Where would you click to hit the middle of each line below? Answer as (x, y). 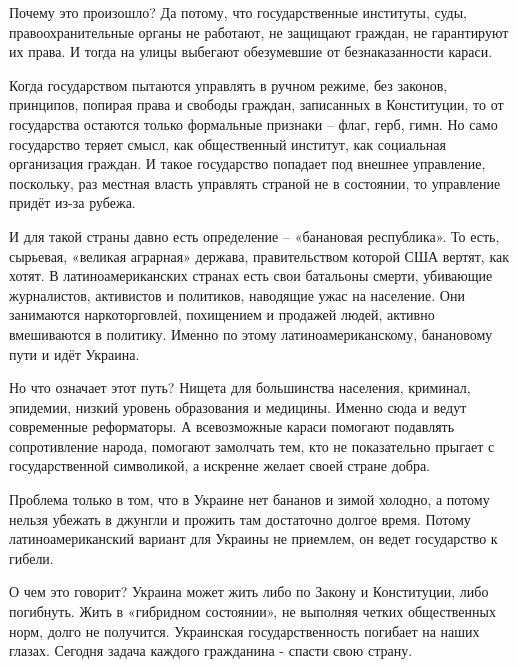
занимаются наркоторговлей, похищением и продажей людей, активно (222, 314)
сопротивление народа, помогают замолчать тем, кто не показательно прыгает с (252, 445)
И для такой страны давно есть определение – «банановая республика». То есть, (254, 235)
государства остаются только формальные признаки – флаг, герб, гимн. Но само (253, 123)
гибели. (31, 557)
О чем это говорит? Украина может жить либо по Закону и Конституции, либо (249, 591)
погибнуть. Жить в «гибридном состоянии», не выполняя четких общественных (252, 611)
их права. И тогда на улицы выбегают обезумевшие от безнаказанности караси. (251, 51)
